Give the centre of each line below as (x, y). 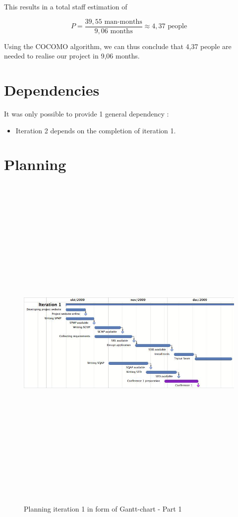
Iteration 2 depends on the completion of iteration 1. (96, 130)
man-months (123, 22)
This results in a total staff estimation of (66, 6)
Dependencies (52, 90)
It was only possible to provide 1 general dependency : (87, 113)
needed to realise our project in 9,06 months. (72, 56)
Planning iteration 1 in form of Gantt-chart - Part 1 (103, 509)
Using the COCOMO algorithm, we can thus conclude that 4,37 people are (118, 46)
